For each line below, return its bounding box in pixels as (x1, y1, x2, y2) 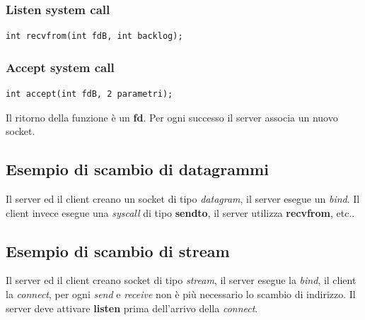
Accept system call (6, 58, 115, 76)
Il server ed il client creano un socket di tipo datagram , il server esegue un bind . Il (6, 191, 360, 206)
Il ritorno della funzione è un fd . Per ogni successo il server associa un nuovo (6, 109, 338, 124)
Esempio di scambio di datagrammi (6, 158, 269, 180)
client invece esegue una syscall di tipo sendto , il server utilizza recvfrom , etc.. (6, 205, 355, 220)
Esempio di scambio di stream (6, 239, 230, 261)
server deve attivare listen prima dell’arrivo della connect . (6, 300, 258, 315)
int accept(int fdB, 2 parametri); (6, 89, 173, 100)
